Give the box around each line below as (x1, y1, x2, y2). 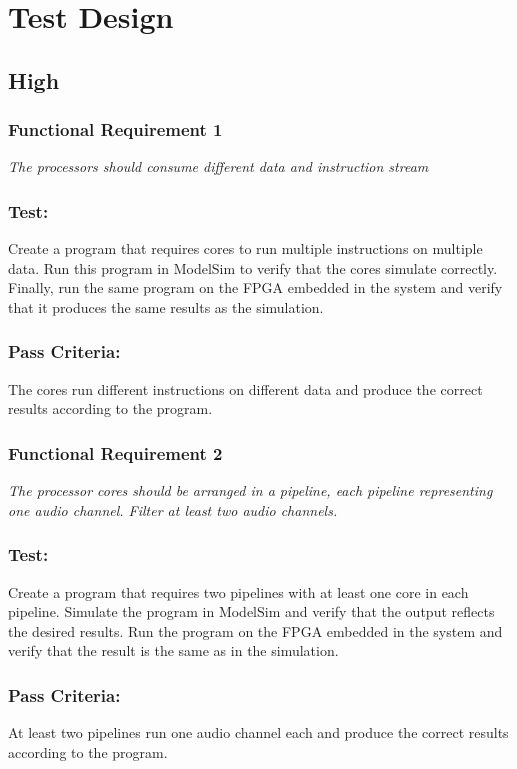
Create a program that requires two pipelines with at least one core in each (8, 581, 469, 602)
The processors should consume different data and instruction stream (8, 156, 429, 177)
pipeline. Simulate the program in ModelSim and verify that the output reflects (8, 601, 495, 622)
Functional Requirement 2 (8, 440, 223, 465)
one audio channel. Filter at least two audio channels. (8, 499, 338, 520)
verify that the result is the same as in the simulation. (8, 640, 339, 661)
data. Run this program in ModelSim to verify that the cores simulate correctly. (8, 257, 498, 278)
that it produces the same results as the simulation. (8, 296, 324, 317)
